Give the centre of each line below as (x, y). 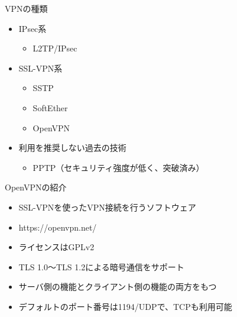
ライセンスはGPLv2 (56, 247)
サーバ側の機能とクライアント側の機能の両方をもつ (118, 287)
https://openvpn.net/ (58, 227)
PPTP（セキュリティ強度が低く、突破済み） (119, 167)
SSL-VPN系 (40, 68)
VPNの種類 (26, 8)
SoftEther (50, 107)
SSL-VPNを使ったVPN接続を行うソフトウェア (107, 207)
